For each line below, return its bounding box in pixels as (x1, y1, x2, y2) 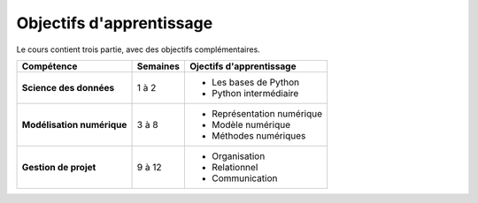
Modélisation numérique (21, 118, 127, 131)
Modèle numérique (211, 118, 291, 131)
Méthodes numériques (211, 129, 306, 141)
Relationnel (211, 161, 258, 173)
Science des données (21, 81, 115, 94)
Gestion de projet (21, 161, 96, 173)
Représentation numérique (211, 107, 323, 119)
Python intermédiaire (211, 86, 299, 99)
